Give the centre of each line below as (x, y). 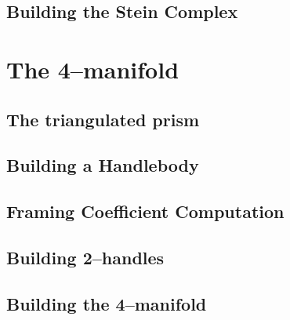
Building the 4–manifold (107, 303)
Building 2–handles (85, 257)
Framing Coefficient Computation (145, 211)
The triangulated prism (103, 119)
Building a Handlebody (103, 165)
